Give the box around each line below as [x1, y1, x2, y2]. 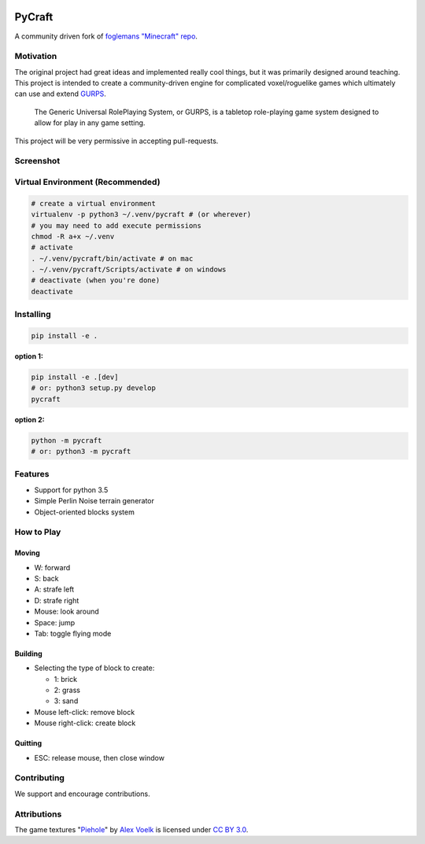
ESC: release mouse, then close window [34, 753, 165, 762]
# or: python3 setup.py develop [31, 384, 157, 393]
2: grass [54, 685, 81, 695]
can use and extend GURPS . [14, 89, 106, 98]
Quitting [14, 739, 42, 748]
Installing [14, 309, 51, 320]
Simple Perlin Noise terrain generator [34, 496, 155, 506]
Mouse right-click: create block [34, 718, 136, 728]
